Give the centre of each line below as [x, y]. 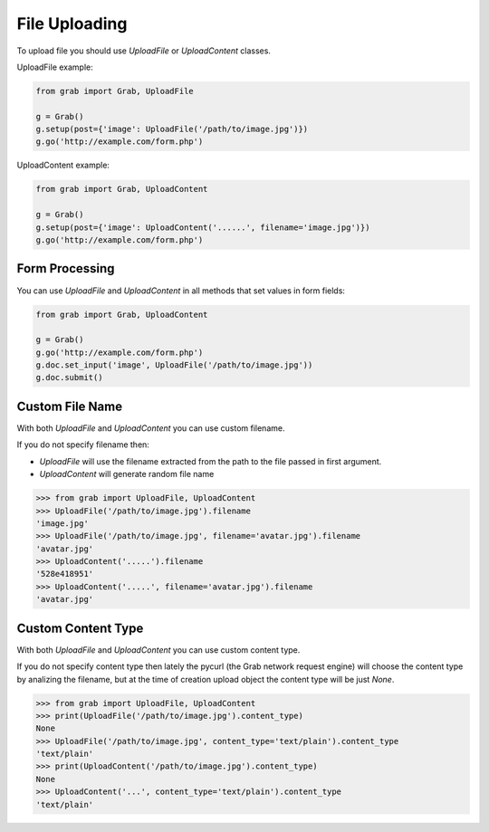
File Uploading [72, 24]
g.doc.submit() [69, 378]
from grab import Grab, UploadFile [115, 91]
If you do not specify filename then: [83, 445]
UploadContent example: [63, 165]
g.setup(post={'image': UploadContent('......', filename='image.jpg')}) [203, 227]
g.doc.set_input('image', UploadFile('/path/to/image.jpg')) [174, 365]
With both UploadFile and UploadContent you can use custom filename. [151, 428]
